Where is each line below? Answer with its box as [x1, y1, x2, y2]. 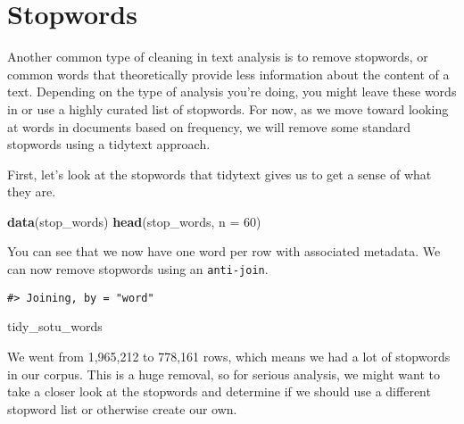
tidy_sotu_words [7, 317, 103, 336]
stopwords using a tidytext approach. [7, 135, 211, 154]
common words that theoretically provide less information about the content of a [7, 64, 450, 83]
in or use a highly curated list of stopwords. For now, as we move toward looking [7, 99, 449, 118]
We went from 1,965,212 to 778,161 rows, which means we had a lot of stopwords [7, 346, 451, 365]
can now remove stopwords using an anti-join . [7, 260, 269, 279]
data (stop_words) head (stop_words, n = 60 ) [7, 212, 261, 230]
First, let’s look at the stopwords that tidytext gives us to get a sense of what [7, 164, 432, 183]
